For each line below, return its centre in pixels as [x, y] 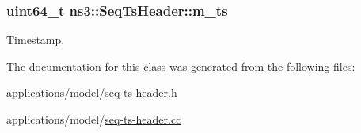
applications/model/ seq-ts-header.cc [94, 119]
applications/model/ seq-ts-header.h [92, 92]
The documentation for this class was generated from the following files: [181, 66]
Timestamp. [36, 40]
